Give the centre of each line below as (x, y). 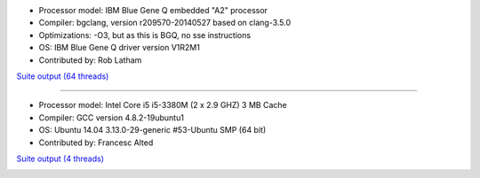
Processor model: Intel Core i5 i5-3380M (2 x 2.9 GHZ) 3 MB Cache (163, 105)
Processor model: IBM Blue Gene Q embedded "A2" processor (153, 10)
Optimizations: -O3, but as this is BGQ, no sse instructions (145, 35)
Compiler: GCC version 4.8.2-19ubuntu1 (111, 117)
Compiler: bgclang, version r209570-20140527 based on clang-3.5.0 (165, 23)
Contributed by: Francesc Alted (96, 143)
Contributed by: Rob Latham (90, 60)
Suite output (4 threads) (60, 159)
